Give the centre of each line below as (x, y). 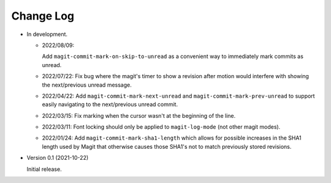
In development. (47, 34)
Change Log (43, 16)
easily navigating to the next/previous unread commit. (110, 104)
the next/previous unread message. (87, 85)
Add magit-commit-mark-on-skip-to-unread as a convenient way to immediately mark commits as (173, 56)
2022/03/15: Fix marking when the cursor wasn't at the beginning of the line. (139, 115)
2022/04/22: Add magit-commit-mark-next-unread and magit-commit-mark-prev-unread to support (178, 96)
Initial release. (44, 169)
